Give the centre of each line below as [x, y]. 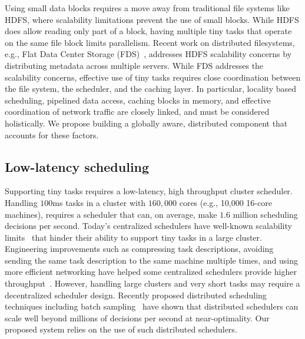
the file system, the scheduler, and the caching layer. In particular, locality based [151, 89]
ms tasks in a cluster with [99, 202]
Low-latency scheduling [77, 166]
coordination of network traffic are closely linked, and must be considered [137, 112]
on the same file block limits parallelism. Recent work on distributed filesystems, [150, 42]
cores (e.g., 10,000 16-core [226, 202]
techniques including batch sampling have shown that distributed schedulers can [152, 306]
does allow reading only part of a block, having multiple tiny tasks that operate [148, 31]
